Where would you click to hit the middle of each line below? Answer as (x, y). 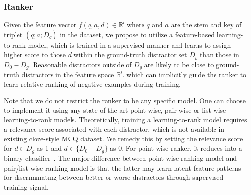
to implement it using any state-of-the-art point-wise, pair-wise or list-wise (115, 110)
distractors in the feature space (68, 74)
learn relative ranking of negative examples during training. (92, 84)
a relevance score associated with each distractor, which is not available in (114, 129)
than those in (219, 54)
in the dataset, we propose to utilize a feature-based (137, 34)
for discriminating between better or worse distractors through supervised (114, 177)
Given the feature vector (40, 25)
